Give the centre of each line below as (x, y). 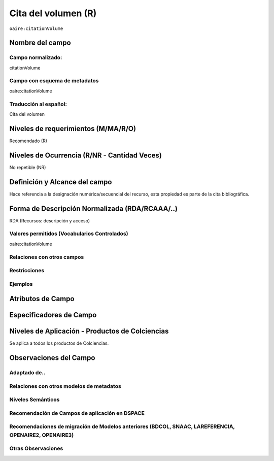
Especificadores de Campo (53, 315)
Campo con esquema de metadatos (54, 81)
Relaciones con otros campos (47, 257)
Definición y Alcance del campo (61, 182)
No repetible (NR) (28, 167)
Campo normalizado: (36, 57)
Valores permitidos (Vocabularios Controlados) (69, 234)
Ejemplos (21, 284)
